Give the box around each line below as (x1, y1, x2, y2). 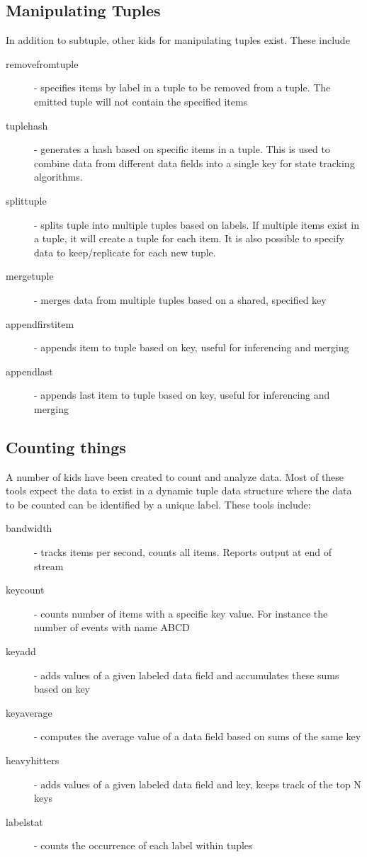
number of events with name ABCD (34, 620, 190, 635)
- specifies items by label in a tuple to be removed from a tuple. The (34, 80, 331, 95)
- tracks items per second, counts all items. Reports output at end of (34, 545, 332, 560)
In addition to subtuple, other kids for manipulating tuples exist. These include (6, 33, 350, 47)
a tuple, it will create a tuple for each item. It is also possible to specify (34, 231, 344, 246)
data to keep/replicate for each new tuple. (34, 244, 216, 259)
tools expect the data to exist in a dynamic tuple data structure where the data (6, 483, 352, 498)
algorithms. (34, 169, 83, 184)
